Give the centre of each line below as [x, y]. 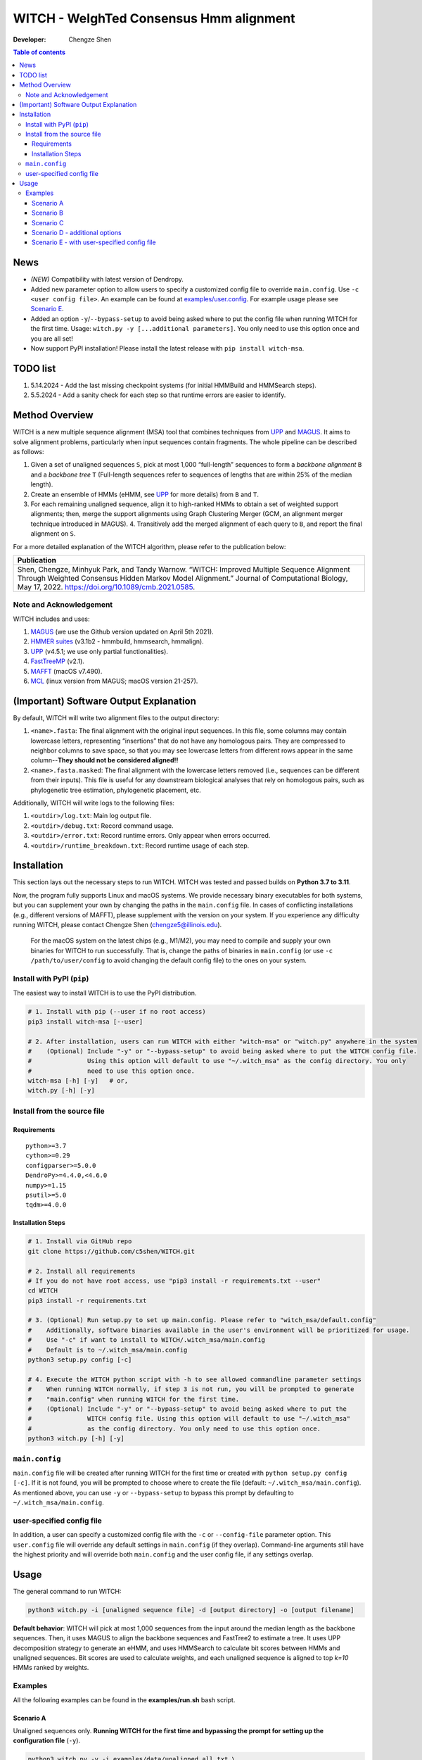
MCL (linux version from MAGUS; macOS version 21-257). [114, 681]
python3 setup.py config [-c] [80, 1360]
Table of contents [39, 52]
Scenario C [48, 222]
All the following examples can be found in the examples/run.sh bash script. [124, 1699]
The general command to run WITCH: [67, 1591]
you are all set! [52, 339]
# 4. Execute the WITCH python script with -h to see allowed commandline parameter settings [195, 1379]
